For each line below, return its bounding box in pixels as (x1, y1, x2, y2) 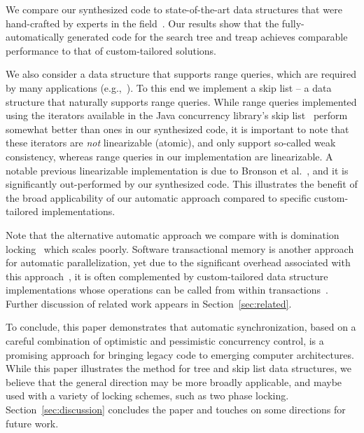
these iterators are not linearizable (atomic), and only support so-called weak (6, 135, 336, 150)
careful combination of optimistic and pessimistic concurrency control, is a (6, 334, 324, 348)
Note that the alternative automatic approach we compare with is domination (6, 227, 339, 242)
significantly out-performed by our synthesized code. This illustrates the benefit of (6, 177, 358, 191)
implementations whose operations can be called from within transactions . (6, 282, 328, 297)
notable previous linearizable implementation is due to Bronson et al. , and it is (6, 163, 349, 177)
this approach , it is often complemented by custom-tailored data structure (6, 268, 328, 283)
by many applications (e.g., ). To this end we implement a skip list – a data (6, 80, 332, 95)
